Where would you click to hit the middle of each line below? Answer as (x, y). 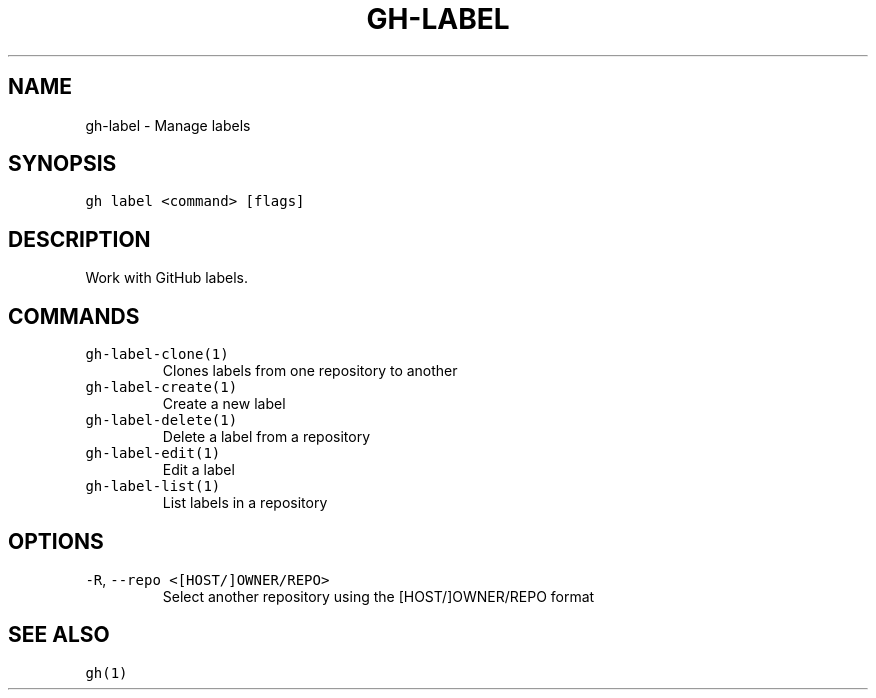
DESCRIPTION (79, 239)
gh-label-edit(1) (153, 453)
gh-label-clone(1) (157, 354)
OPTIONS (56, 541)
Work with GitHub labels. (167, 278)
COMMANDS (74, 316)
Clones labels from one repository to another (310, 371)
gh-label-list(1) (153, 486)
